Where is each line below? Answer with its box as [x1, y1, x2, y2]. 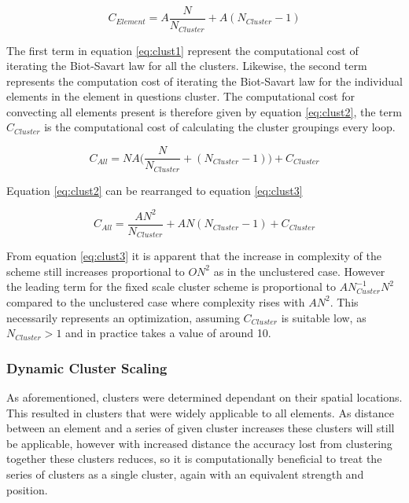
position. [6, 481, 48, 497]
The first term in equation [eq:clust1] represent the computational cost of [6, 42, 359, 58]
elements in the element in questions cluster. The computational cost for [6, 88, 355, 105]
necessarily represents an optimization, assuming [6, 309, 240, 325]
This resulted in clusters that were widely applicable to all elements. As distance [6, 404, 394, 420]
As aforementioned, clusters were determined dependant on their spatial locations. [6, 388, 403, 405]
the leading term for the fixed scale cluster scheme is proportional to [6, 278, 336, 295]
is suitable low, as [281, 309, 367, 325]
